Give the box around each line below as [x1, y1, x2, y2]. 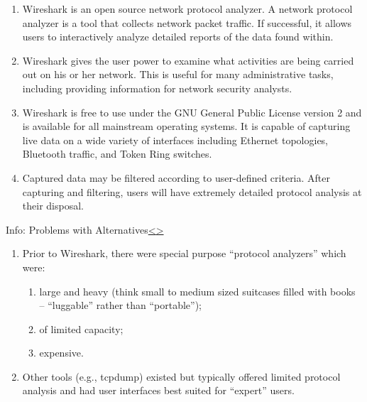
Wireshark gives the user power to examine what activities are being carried [22, 53, 354, 67]
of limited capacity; [39, 321, 124, 336]
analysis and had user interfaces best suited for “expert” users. [22, 383, 295, 398]
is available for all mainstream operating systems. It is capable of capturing [22, 119, 351, 134]
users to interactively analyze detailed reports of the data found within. [22, 29, 334, 44]
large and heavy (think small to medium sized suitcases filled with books [39, 283, 356, 298]
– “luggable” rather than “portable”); [39, 298, 202, 313]
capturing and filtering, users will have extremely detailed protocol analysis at [22, 184, 362, 199]
